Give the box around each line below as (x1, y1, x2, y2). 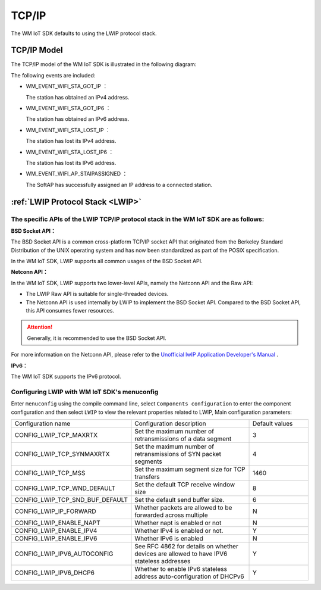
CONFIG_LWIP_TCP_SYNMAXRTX (14, 449, 110, 458)
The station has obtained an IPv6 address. (26, 115, 130, 123)
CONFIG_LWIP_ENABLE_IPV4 (14, 526, 97, 535)
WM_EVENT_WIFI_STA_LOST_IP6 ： (26, 148, 114, 155)
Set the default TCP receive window (134, 480, 235, 488)
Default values (252, 419, 293, 427)
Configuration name (14, 419, 71, 427)
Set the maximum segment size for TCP (134, 465, 246, 473)
